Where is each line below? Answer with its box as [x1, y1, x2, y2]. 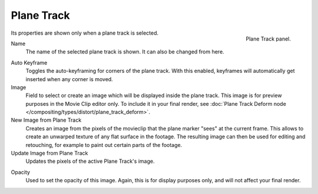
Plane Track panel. [246, 35, 291, 42]
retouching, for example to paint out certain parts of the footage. [25, 141, 183, 148]
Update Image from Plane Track [11, 150, 88, 157]
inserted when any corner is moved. [25, 75, 113, 82]
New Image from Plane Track [11, 116, 82, 123]
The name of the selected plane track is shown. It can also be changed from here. [25, 48, 224, 55]
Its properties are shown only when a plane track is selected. [11, 29, 159, 36]
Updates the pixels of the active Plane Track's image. [25, 158, 155, 165]
